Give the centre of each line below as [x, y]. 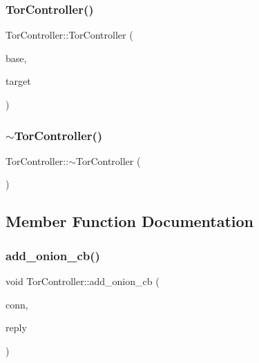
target [18, 81]
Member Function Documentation [130, 221]
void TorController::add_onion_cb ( [83, 281]
